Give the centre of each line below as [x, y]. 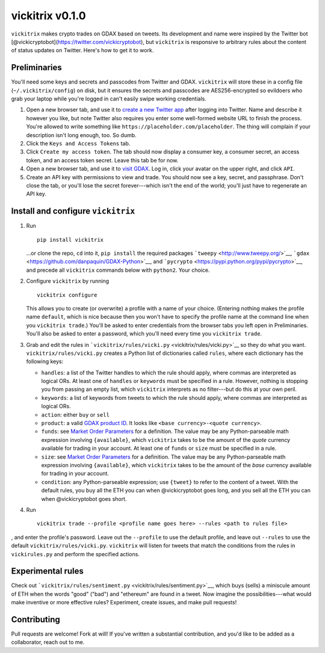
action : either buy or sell [75, 414]
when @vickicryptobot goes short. [84, 498]
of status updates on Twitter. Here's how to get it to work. [82, 51]
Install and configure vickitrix [73, 211]
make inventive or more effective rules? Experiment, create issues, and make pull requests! [124, 602]
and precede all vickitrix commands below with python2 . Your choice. [118, 270]
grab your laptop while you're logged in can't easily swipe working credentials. [109, 99]
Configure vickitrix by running [68, 281]
